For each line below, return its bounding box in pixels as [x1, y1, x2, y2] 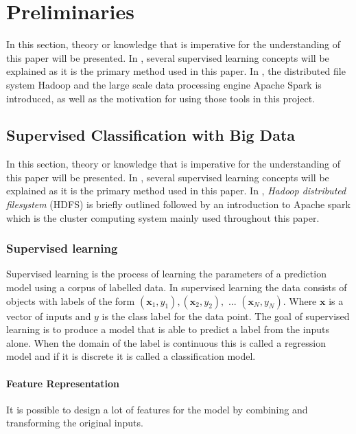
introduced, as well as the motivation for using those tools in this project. [6, 91, 316, 105]
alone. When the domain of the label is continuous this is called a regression [6, 335, 327, 350]
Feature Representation [6, 376, 120, 390]
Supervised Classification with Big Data [6, 124, 296, 146]
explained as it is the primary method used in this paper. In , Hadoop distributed [6, 183, 346, 198]
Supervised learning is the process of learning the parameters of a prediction [6, 266, 327, 281]
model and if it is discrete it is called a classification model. [6, 349, 256, 363]
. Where [283, 293, 317, 308]
